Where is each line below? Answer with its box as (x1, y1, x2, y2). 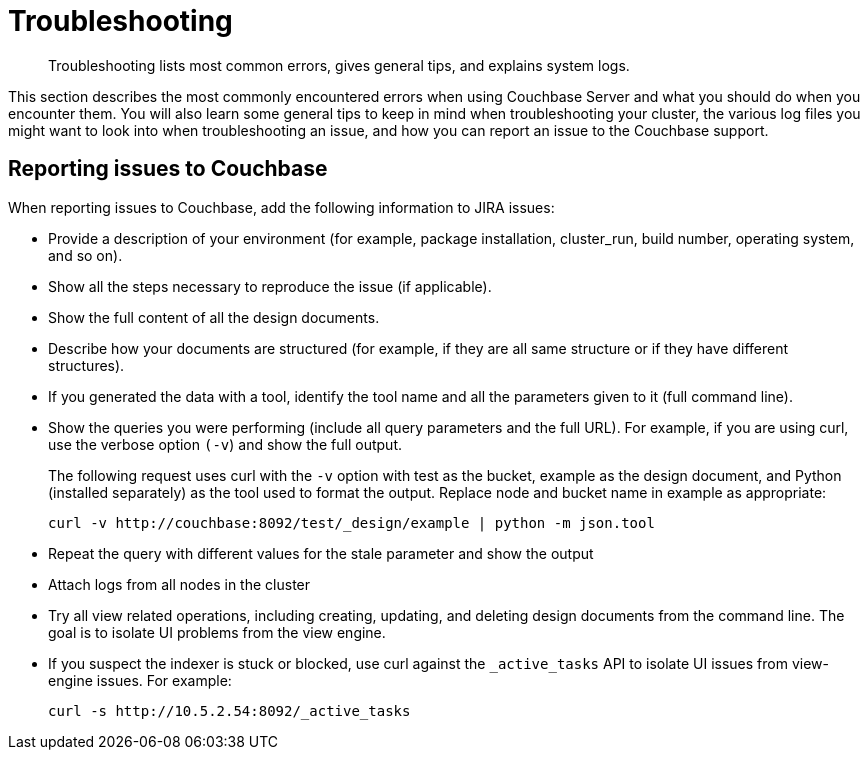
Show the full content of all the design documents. (48, 308, 380, 326)
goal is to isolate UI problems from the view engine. (48, 623, 386, 641)
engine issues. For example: (48, 671, 232, 689)
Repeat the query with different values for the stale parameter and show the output (48, 544, 594, 562)
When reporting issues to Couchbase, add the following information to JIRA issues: (8, 198, 555, 216)
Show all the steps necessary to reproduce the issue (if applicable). (48, 277, 492, 295)
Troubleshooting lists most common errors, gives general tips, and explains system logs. (48, 56, 630, 74)
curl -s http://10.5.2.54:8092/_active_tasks (48, 702, 411, 719)
